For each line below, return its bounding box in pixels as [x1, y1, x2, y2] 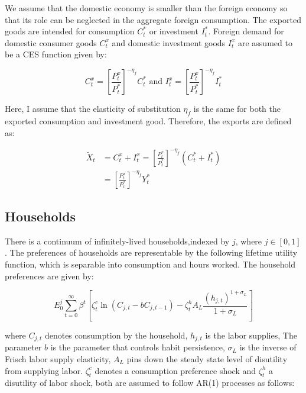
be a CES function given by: [5, 48, 107, 60]
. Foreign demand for [208, 25, 284, 37]
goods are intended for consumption [5, 25, 135, 37]
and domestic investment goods [112, 36, 226, 49]
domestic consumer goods [5, 36, 97, 49]
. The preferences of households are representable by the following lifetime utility [5, 246, 298, 259]
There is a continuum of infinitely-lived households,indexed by [5, 234, 230, 247]
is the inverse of [239, 341, 297, 353]
